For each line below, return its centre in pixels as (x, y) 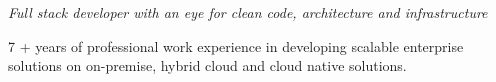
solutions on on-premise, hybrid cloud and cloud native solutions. (207, 65)
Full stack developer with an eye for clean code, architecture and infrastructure (248, 12)
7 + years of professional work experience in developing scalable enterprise (236, 45)
